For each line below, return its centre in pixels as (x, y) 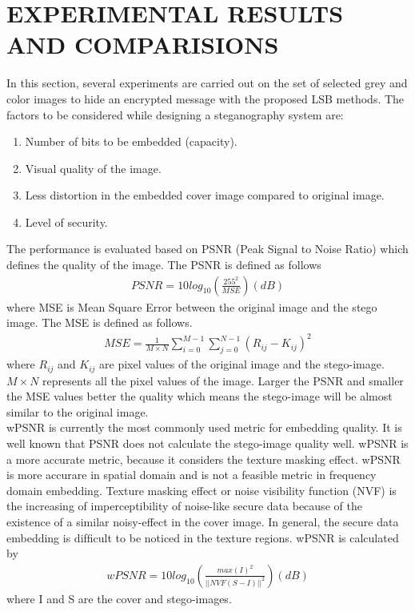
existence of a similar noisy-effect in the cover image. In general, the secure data (203, 521)
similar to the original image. (78, 411)
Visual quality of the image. (93, 168)
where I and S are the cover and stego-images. (119, 598)
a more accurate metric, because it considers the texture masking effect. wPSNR (204, 459)
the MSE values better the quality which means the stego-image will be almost (200, 396)
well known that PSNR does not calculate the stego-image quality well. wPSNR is (207, 443)
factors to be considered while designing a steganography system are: (175, 114)
